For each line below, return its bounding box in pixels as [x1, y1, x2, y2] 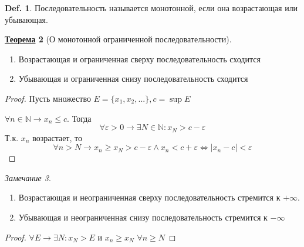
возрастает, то [32, 131, 82, 143]
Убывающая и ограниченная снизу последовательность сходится [18, 72, 248, 85]
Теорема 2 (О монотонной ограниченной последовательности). [5, 33, 232, 45]
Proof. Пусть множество [5, 92, 91, 104]
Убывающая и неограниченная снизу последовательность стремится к [18, 211, 268, 223]
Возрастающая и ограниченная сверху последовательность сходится [18, 52, 261, 65]
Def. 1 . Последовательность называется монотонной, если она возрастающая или [5, 2, 298, 14]
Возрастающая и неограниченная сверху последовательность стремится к [18, 191, 281, 203]
